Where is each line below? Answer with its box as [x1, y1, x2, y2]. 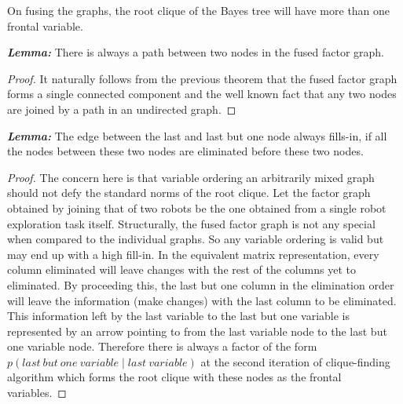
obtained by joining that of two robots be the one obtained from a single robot [7, 199, 387, 216]
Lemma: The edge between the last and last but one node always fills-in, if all [7, 127, 387, 144]
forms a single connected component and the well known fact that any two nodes [7, 86, 397, 102]
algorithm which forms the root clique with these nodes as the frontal [7, 369, 342, 385]
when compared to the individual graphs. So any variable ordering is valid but [7, 231, 384, 247]
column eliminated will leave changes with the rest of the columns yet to [7, 261, 356, 278]
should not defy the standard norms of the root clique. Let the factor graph [7, 184, 371, 201]
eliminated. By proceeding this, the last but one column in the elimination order [7, 276, 394, 293]
